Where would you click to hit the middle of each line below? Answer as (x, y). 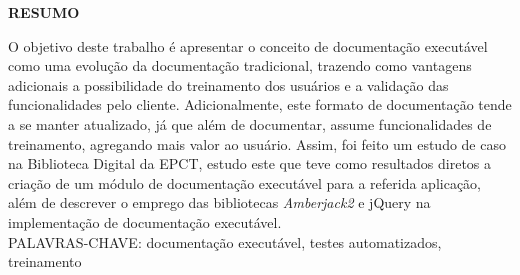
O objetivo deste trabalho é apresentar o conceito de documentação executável (248, 45)
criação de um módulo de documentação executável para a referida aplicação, (245, 182)
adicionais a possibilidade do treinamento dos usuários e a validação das (228, 84)
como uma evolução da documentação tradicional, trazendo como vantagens (240, 65)
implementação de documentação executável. (145, 221)
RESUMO (44, 12)
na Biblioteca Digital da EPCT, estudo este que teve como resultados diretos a (250, 163)
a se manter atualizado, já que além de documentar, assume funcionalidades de (250, 123)
